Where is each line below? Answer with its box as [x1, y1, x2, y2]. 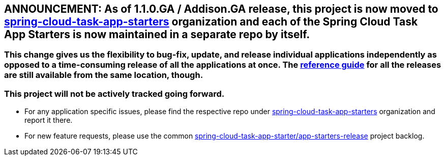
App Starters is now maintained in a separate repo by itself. [4, 28, 310, 41]
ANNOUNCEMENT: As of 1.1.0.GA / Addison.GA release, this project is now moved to [4, 3, 438, 15]
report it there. [24, 116, 73, 125]
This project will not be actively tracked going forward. [4, 88, 225, 99]
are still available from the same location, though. [4, 70, 203, 81]
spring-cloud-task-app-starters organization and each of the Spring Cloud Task [4, 15, 418, 28]
